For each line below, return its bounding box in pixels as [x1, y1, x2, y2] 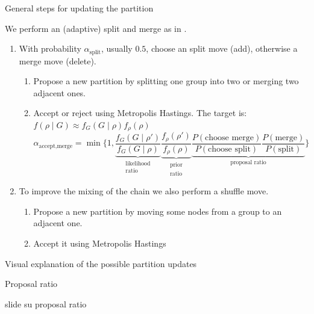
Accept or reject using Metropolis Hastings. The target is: [33, 106, 247, 119]
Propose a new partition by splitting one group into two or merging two [33, 75, 299, 87]
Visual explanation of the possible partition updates [5, 257, 197, 269]
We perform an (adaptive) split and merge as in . [5, 22, 187, 34]
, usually [101, 42, 133, 55]
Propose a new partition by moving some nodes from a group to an [33, 205, 282, 217]
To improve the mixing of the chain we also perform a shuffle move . [19, 185, 269, 197]
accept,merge [39, 143, 73, 149]
